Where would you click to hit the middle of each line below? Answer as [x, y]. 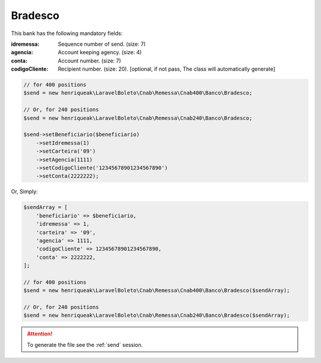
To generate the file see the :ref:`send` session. [85, 345]
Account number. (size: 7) [89, 61]
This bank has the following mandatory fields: [67, 33]
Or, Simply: [24, 192]
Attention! [40, 334]
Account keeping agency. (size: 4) [100, 52]
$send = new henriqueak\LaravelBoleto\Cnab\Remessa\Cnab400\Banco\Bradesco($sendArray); [157, 291]
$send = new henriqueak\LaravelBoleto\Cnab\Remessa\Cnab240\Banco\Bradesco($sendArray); [157, 315]
